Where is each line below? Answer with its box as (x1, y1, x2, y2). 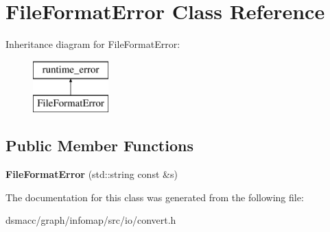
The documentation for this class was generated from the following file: (5, 190, 304, 204)
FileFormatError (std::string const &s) (5, 167, 178, 181)
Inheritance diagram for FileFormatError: (5, 37, 180, 51)
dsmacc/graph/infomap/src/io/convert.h (5, 213, 176, 227)
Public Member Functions (5, 135, 193, 156)
